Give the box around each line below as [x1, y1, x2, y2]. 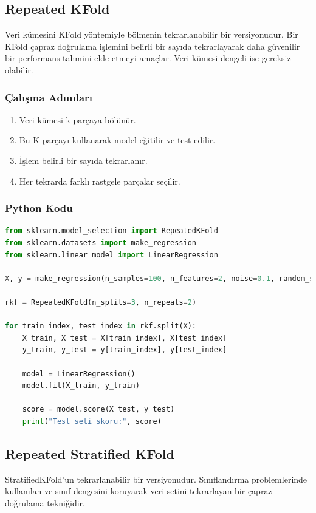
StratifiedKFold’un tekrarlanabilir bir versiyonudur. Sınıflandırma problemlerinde [5, 472, 307, 485]
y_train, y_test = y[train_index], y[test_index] [22, 345, 227, 355]
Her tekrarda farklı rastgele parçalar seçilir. [19, 174, 180, 187]
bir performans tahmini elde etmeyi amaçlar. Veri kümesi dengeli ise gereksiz [5, 52, 291, 64]
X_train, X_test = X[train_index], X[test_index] [22, 333, 227, 342]
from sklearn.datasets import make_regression [5, 238, 196, 247]
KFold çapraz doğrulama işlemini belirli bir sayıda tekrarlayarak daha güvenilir [5, 39, 300, 52]
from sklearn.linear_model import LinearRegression [5, 250, 218, 259]
